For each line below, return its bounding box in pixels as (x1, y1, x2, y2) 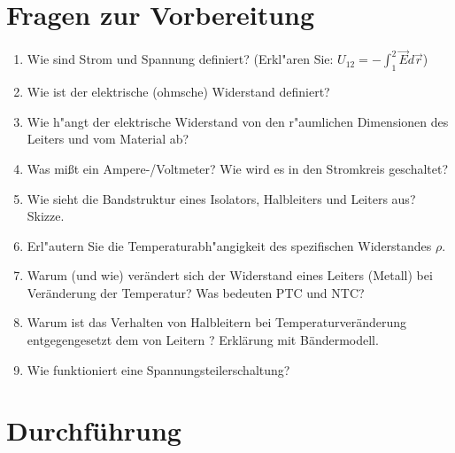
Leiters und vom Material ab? (27, 129, 189, 148)
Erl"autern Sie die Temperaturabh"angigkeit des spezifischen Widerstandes (27, 236, 432, 254)
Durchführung (6, 412, 181, 449)
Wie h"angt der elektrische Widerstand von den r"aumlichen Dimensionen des (27, 112, 449, 130)
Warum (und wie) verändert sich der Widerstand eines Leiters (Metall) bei (27, 266, 433, 285)
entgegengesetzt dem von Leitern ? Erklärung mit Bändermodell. (27, 331, 379, 349)
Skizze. (27, 207, 65, 225)
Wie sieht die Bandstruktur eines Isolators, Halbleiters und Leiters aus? (27, 189, 416, 207)
